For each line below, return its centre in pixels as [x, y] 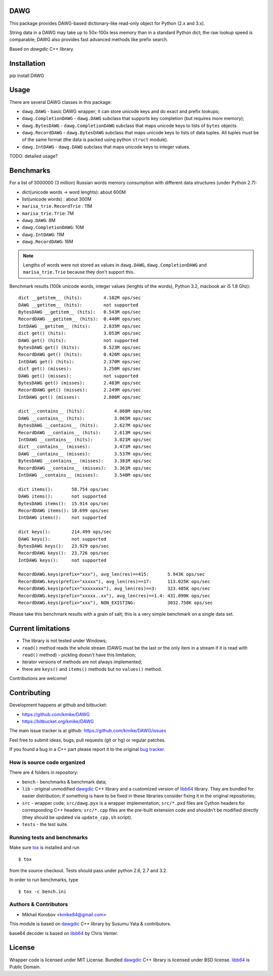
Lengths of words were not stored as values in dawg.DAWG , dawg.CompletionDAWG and [115, 265]
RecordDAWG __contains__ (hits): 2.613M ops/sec [85, 433]
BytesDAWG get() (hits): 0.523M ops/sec [80, 347]
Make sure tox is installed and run [44, 848]
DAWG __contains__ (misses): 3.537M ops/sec [85, 454]
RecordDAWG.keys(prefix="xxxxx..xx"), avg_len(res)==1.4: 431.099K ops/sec [114, 596]
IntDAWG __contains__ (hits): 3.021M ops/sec [85, 440]
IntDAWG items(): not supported [62, 518]
